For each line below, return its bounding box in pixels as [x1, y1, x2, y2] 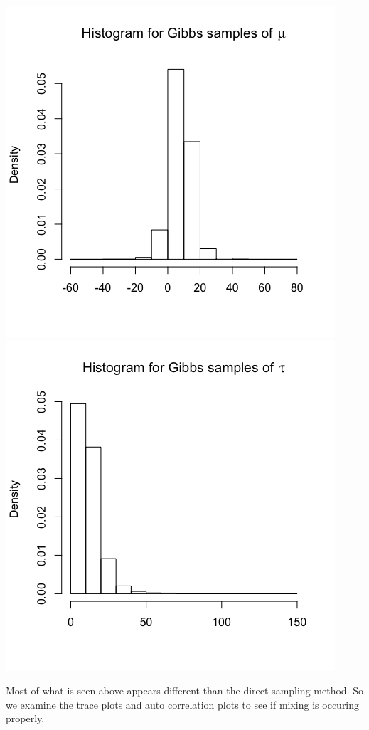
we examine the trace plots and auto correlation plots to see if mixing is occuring [6, 697, 360, 712]
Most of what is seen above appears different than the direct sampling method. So [6, 683, 363, 698]
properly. [6, 711, 45, 726]
